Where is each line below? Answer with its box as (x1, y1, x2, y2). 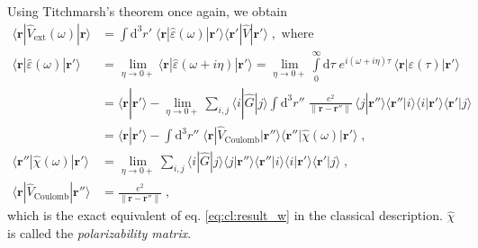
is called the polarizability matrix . (7, 223, 192, 242)
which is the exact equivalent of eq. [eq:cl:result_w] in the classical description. (7, 206, 443, 225)
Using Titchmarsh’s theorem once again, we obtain (7, 2, 288, 20)
